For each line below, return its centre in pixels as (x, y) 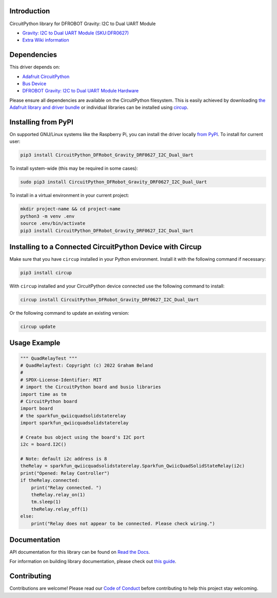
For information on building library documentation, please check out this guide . (93, 562)
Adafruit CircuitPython (46, 76)
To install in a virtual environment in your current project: (69, 196)
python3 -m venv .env (47, 216)
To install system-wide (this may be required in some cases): (74, 168)
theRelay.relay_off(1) (60, 509)
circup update (38, 326)
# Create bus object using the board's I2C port (83, 437)
